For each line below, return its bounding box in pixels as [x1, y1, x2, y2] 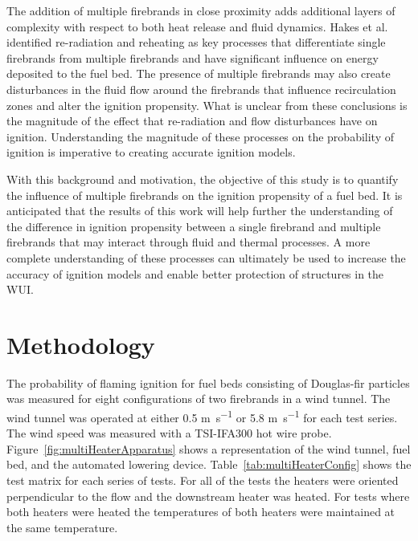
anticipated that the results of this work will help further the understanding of [6, 202, 393, 219]
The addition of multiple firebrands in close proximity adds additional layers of [6, 2, 395, 18]
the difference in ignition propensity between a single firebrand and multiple [6, 218, 381, 234]
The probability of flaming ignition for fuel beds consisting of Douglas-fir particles [6, 374, 410, 391]
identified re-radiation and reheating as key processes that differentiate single [6, 34, 386, 51]
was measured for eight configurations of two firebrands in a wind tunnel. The [6, 390, 391, 407]
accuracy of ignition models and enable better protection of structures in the [6, 265, 384, 282]
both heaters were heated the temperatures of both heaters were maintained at [6, 503, 395, 520]
